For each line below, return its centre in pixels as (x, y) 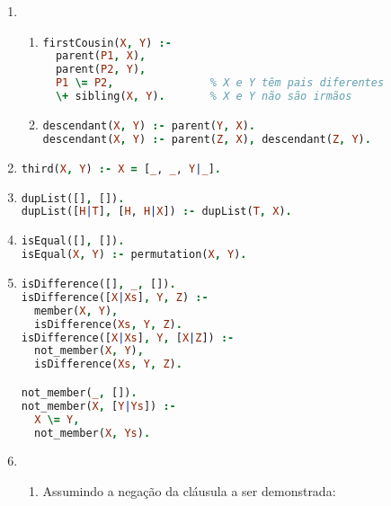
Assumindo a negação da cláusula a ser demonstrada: (189, 490)
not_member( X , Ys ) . (93, 433)
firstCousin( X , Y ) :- (107, 43)
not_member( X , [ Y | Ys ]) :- (98, 406)
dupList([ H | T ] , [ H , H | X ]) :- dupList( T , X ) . (156, 212)
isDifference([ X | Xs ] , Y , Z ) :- (115, 297)
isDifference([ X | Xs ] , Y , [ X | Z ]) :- (128, 337)
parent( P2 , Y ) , (101, 70)
